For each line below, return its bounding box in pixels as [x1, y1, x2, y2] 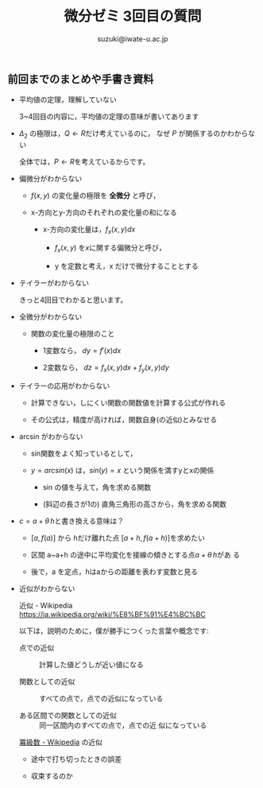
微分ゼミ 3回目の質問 [64, 7, 202, 25]
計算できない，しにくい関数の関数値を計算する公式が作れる [30, 398, 226, 407]
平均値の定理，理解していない [18, 95, 117, 104]
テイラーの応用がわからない [18, 381, 110, 390]
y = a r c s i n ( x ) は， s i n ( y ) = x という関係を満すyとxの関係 [30, 465, 215, 475]
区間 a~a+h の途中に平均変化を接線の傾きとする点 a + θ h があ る [30, 549, 240, 559]
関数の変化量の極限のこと [30, 328, 115, 338]
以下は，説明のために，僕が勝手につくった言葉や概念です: [18, 626, 210, 635]
